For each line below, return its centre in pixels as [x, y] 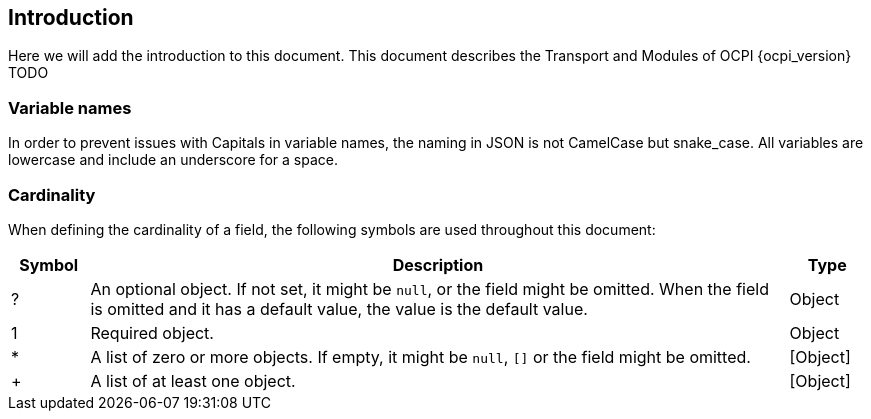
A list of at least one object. [193, 380]
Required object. [152, 332]
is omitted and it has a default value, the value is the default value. [339, 308]
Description [438, 264]
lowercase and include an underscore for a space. [173, 160]
